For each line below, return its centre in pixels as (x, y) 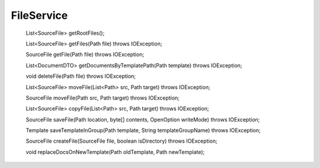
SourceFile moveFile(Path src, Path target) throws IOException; (103, 98)
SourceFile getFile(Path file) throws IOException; (85, 55)
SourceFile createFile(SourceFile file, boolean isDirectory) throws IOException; (121, 141)
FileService (39, 15)
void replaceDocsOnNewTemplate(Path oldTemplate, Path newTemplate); (115, 152)
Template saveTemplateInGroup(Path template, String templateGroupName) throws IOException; (143, 130)
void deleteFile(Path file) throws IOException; (81, 76)
